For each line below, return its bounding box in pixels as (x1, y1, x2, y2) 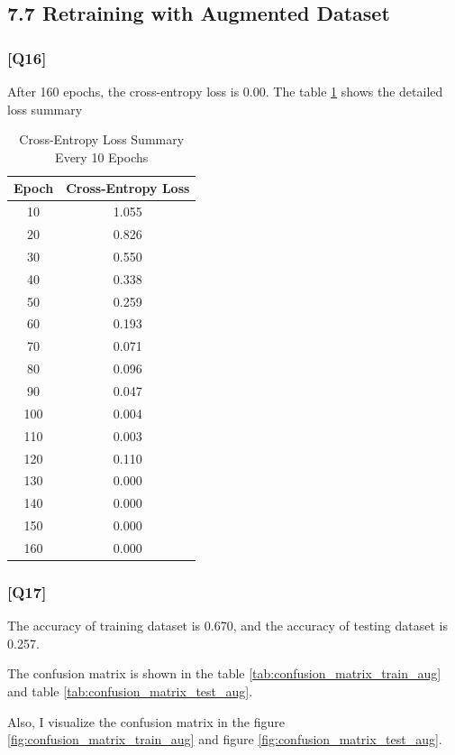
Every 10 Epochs (55, 147, 149, 166)
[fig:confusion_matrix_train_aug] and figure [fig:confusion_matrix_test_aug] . (7, 730, 442, 749)
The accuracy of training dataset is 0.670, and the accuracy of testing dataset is (7, 616, 448, 635)
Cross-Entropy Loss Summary (19, 130, 185, 149)
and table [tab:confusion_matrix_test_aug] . (7, 681, 253, 700)
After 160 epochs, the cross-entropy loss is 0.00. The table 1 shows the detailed (7, 82, 443, 100)
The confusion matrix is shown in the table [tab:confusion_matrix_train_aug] (7, 664, 441, 683)
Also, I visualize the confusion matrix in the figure (7, 712, 285, 731)
